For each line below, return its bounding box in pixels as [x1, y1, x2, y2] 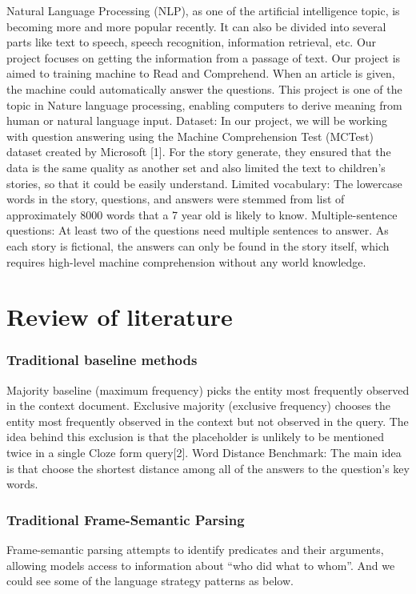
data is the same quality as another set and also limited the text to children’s [6, 159, 386, 175]
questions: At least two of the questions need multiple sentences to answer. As [6, 222, 389, 239]
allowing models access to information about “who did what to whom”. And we [6, 556, 395, 573]
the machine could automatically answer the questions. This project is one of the [6, 80, 402, 97]
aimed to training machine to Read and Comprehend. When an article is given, [6, 65, 395, 82]
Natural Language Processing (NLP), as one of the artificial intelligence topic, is [6, 2, 400, 18]
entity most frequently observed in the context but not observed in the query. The [6, 412, 409, 429]
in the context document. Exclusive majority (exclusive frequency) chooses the [6, 397, 391, 414]
